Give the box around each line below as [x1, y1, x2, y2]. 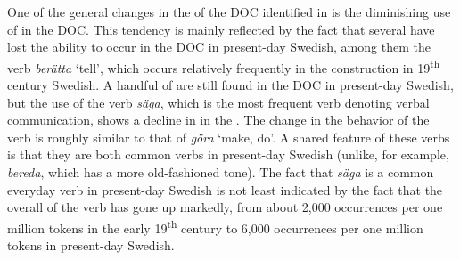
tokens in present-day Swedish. [7, 236, 175, 255]
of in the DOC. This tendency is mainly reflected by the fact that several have [7, 20, 435, 38]
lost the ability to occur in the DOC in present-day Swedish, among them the [7, 37, 431, 56]
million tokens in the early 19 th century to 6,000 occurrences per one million [7, 215, 423, 237]
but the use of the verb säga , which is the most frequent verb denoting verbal [7, 93, 430, 111]
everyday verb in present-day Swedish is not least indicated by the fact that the [7, 180, 443, 199]
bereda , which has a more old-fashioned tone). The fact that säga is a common [7, 163, 434, 181]
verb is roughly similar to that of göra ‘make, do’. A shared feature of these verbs [7, 127, 450, 146]
